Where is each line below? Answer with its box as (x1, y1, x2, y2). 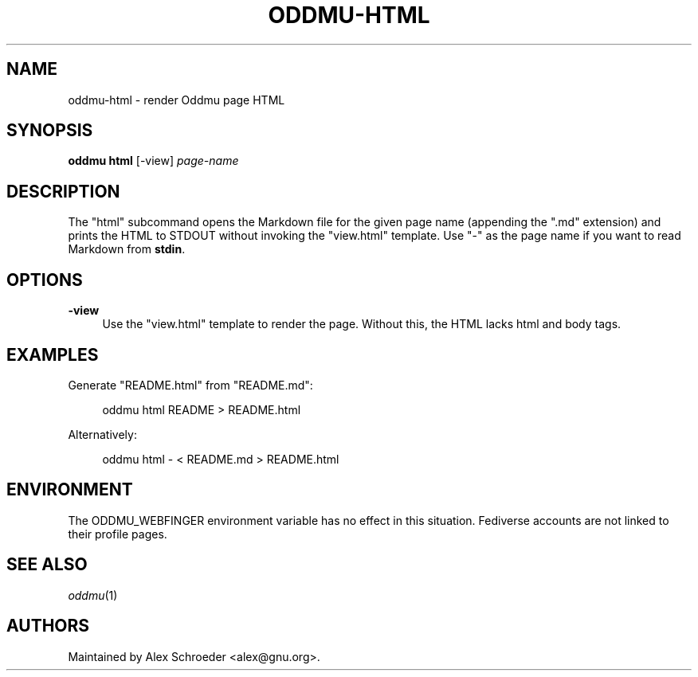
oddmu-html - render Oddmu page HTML (68, 92, 285, 107)
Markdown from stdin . (68, 242, 186, 256)
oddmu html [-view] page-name (68, 154, 239, 168)
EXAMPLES (6, 344, 99, 365)
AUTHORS (6, 616, 90, 636)
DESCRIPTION (6, 181, 120, 202)
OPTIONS (6, 269, 83, 290)
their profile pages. (68, 526, 167, 541)
